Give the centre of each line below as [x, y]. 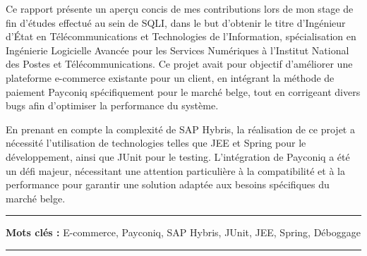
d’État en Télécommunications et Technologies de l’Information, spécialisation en [181, 36]
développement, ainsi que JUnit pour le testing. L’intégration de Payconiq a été [178, 156]
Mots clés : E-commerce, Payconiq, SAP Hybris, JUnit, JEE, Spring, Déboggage [183, 232]
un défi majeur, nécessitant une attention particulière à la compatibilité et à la [175, 170]
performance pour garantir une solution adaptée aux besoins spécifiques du [168, 184]
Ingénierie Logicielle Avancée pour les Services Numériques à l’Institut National [178, 50]
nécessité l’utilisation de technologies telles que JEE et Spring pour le [156, 143]
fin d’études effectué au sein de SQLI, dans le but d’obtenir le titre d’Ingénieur [176, 22]
